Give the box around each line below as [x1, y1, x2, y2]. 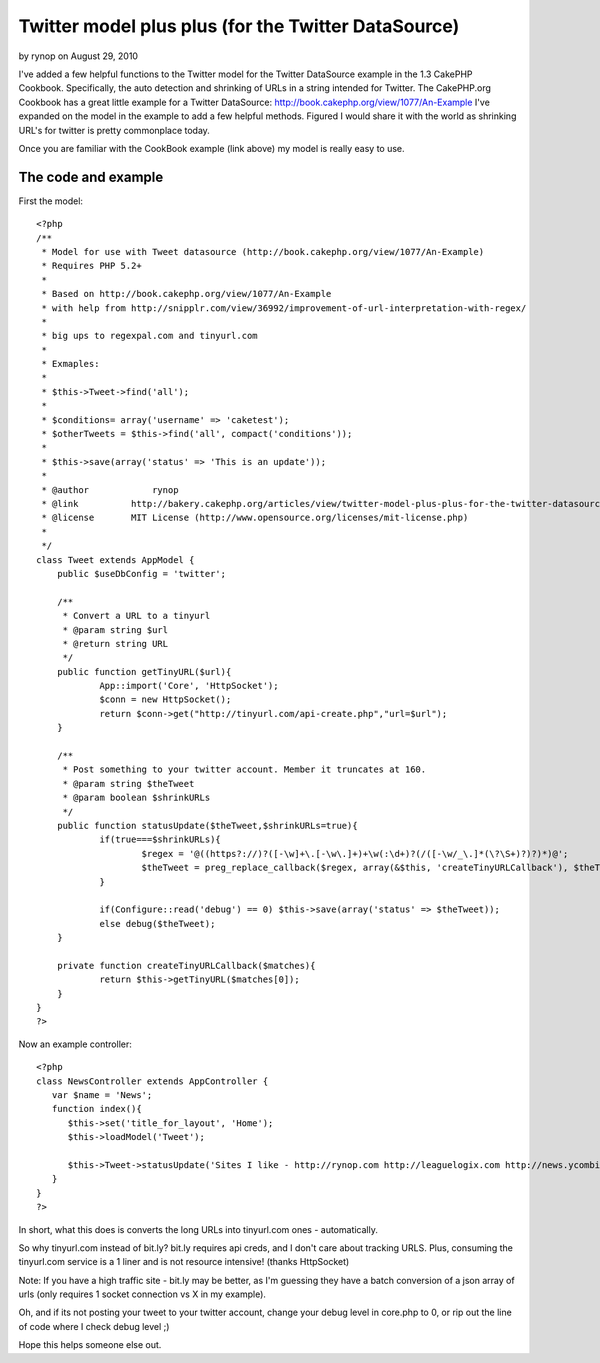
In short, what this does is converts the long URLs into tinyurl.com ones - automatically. [18, 1223, 379, 1235]
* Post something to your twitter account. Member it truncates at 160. [62, 764, 427, 775]
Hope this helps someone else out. [18, 1339, 162, 1351]
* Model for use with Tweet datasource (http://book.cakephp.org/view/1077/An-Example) [41, 246, 485, 257]
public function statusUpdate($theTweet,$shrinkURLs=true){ [56, 820, 359, 831]
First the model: [18, 195, 84, 207]
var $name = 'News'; [51, 1090, 153, 1101]
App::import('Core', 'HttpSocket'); [99, 680, 279, 692]
